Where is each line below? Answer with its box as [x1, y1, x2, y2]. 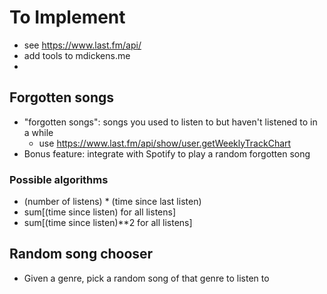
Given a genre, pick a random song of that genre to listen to [23, 272, 270, 284]
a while [23, 126, 54, 138]
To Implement [9, 6, 126, 29]
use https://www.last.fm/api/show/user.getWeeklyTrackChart [38, 137, 292, 149]
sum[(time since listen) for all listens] [23, 206, 177, 218]
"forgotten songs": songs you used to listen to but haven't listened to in [23, 116, 318, 128]
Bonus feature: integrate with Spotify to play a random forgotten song [23, 147, 311, 160]
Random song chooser [9, 246, 154, 263]
